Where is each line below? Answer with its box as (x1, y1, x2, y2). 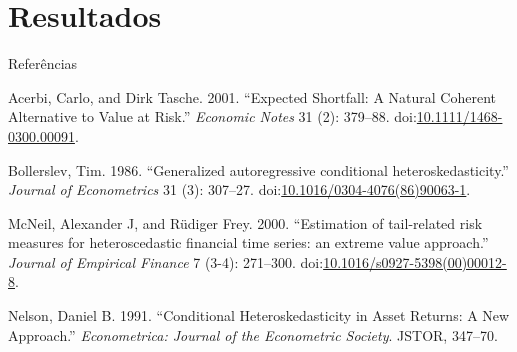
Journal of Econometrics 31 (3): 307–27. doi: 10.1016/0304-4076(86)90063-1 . (8, 179, 471, 200)
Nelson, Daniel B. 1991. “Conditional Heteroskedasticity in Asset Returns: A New (8, 305, 510, 326)
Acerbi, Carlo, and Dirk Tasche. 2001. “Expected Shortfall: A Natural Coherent (8, 86, 497, 107)
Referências (8, 53, 78, 74)
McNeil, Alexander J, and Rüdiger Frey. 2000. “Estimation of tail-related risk (8, 212, 483, 233)
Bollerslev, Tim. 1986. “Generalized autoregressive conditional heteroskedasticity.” (8, 159, 509, 180)
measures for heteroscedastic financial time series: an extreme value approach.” (8, 232, 489, 253)
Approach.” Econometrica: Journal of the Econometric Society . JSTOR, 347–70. (8, 324, 498, 345)
